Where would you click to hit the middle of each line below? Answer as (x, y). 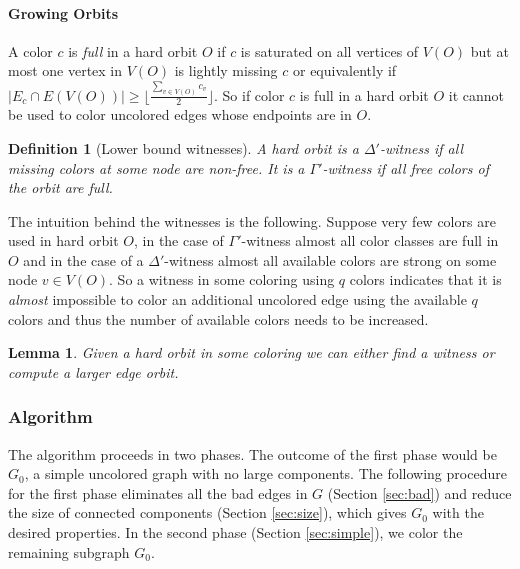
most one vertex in (65, 70)
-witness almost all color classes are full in (370, 240)
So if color (253, 94)
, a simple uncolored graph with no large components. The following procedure (265, 473)
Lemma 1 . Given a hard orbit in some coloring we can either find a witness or (251, 352)
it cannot (476, 94)
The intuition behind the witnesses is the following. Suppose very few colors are (252, 220)
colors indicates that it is (425, 279)
